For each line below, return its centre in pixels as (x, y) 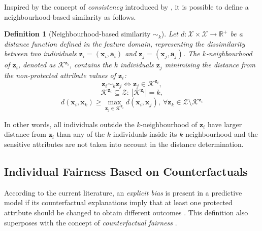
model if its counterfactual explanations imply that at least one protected (118, 202)
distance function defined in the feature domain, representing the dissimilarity (125, 43)
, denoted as (37, 65)
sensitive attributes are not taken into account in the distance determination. (124, 144)
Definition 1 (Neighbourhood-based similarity (77, 34)
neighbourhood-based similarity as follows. (70, 16)
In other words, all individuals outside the (69, 124)
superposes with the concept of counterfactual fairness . (91, 222)
